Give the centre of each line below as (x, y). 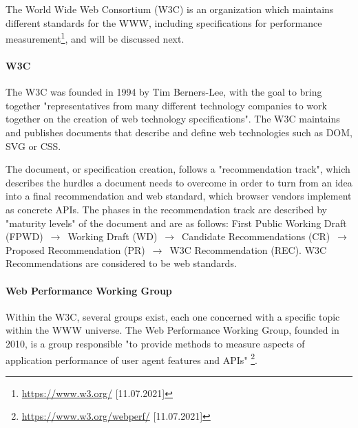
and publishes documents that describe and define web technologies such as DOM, (179, 132)
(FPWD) (24, 236)
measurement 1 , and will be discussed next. (95, 38)
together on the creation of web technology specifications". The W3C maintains (173, 119)
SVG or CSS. (33, 146)
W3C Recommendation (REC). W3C (248, 249)
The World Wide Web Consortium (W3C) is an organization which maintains (170, 9)
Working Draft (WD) (113, 236)
